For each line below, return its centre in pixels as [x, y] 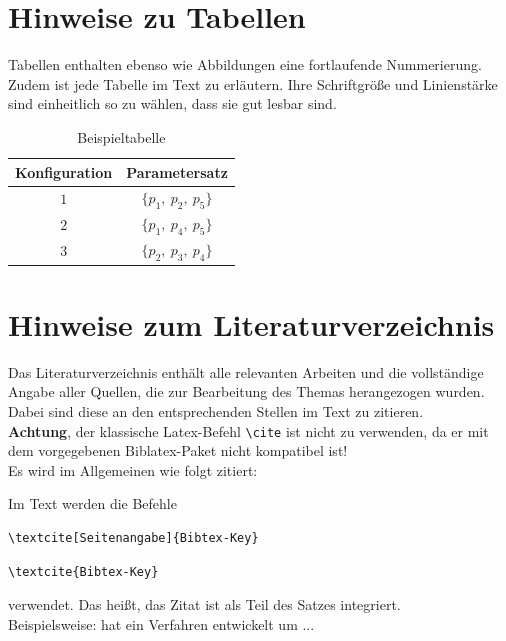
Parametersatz [177, 171]
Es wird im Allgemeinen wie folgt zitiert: [133, 469]
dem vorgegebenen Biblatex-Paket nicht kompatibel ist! [178, 450]
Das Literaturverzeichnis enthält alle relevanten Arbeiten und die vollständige [246, 371]
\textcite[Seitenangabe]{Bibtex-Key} [133, 538]
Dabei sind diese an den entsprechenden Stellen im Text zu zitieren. [216, 411]
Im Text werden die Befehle [92, 503]
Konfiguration [64, 171]
